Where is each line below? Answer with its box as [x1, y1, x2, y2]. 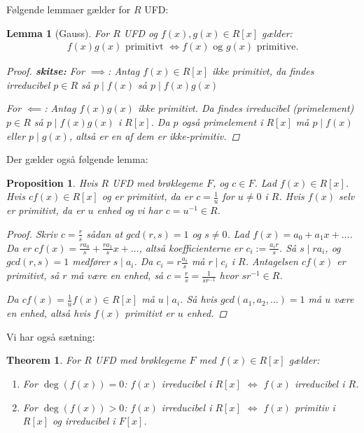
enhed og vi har [97, 203, 162, 218]
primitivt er [125, 306, 174, 320]
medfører [72, 254, 110, 269]
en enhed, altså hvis [6, 306, 90, 320]
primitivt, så [6, 268, 59, 283]
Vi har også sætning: [6, 329, 95, 343]
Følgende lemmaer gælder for [6, 2, 131, 16]
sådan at [86, 226, 123, 241]
